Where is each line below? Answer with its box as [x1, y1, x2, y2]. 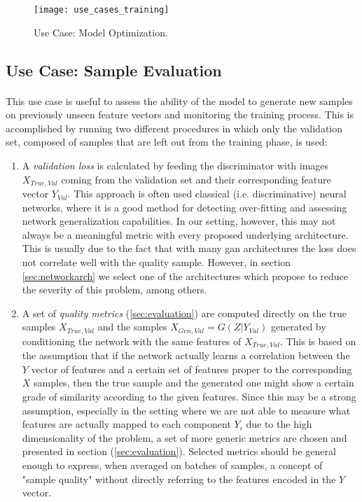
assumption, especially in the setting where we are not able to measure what [22, 403, 351, 417]
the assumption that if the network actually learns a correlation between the [22, 348, 350, 363]
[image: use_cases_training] [34, 5, 169, 15]
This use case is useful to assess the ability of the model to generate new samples [6, 93, 353, 108]
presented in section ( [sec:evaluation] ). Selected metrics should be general [22, 444, 336, 459]
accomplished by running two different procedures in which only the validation [6, 120, 343, 135]
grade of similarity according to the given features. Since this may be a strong [22, 389, 356, 404]
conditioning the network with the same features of [22, 333, 242, 348]
